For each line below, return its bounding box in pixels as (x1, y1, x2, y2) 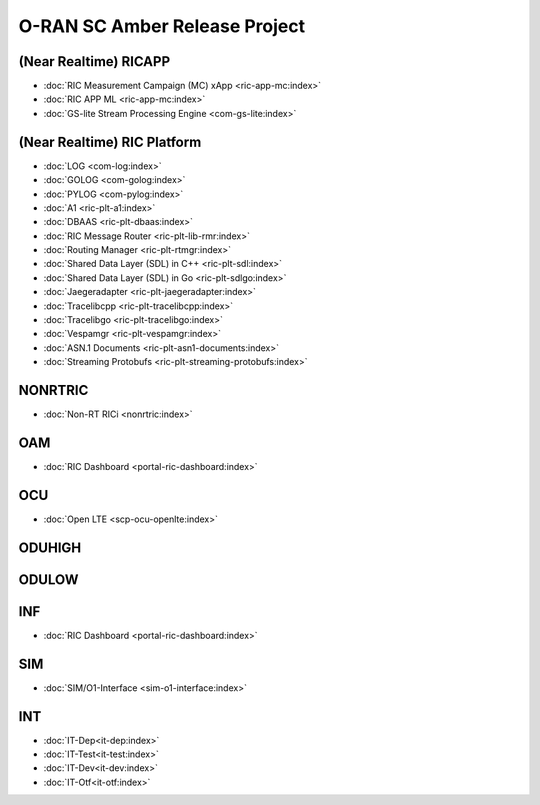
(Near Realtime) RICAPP (18, 53, 171, 70)
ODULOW (18, 571, 79, 588)
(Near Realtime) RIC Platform (18, 133, 202, 150)
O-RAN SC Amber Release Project (18, 15, 305, 37)
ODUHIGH (18, 539, 82, 556)
